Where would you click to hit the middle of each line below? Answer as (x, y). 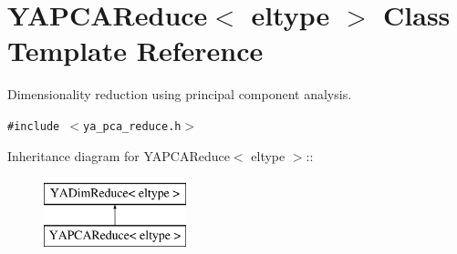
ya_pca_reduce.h (132, 126)
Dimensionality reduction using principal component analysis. (180, 94)
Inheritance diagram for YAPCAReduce (119, 155)
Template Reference (135, 51)
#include (34, 126)
